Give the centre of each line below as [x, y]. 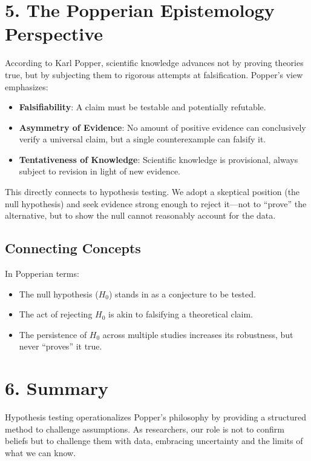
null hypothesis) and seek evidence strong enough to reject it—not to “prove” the [156, 203]
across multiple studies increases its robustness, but [198, 334]
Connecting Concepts [73, 248]
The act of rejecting [56, 314]
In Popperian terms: [42, 274]
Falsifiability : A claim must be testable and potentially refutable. [142, 107]
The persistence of [53, 334]
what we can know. [41, 452]
